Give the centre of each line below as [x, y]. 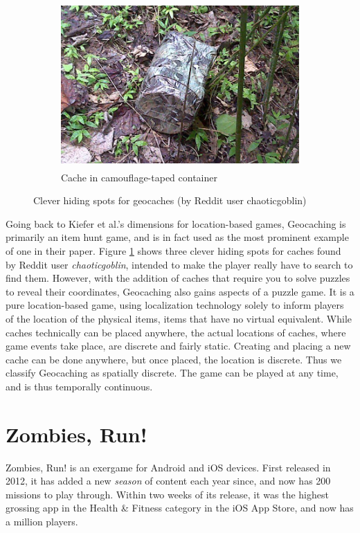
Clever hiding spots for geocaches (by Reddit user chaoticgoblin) [170, 200]
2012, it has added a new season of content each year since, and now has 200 [168, 481]
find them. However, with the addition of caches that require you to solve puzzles [178, 278]
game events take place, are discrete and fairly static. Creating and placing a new [178, 346]
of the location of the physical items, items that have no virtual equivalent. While [179, 318]
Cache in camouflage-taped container [139, 177]
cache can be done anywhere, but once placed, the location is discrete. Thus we [174, 359]
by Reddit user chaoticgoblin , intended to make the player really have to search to [179, 264]
